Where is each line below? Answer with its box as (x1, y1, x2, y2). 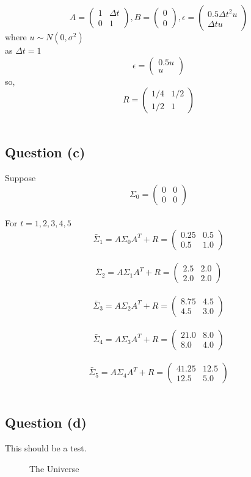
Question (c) (5, 143, 85, 162)
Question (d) (5, 413, 87, 432)
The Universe (29, 462, 79, 475)
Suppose (5, 171, 36, 184)
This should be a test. (5, 441, 87, 454)
